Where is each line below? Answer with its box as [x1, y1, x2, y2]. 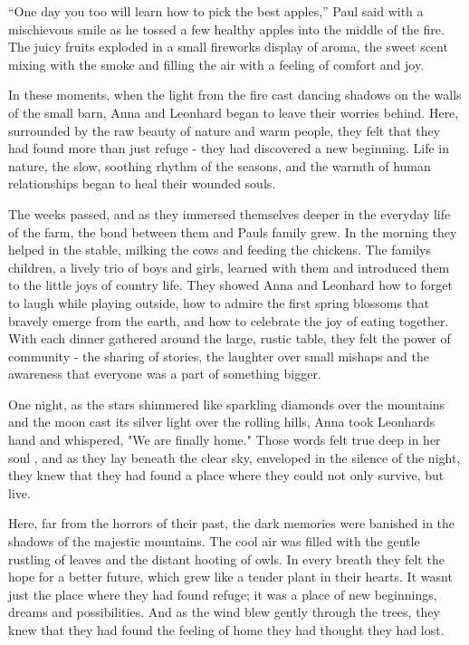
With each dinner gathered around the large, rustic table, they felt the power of [8, 329, 451, 348]
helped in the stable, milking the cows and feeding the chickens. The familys [8, 240, 431, 259]
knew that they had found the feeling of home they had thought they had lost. [8, 621, 445, 639]
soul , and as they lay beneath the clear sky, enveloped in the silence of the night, [8, 448, 461, 467]
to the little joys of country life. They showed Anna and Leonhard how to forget [8, 275, 453, 294]
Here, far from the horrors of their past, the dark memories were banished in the [8, 514, 455, 533]
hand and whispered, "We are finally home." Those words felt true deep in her [8, 430, 441, 449]
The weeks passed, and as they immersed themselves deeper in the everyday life [8, 204, 451, 223]
